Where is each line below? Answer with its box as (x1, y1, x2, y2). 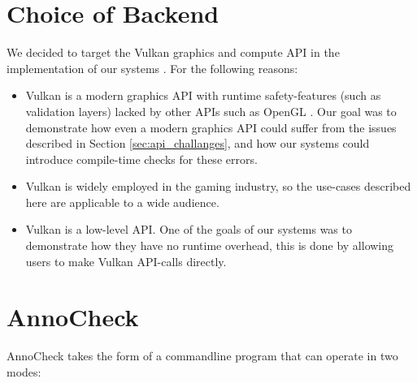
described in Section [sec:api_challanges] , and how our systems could (25, 135, 370, 152)
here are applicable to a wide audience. (25, 193, 219, 210)
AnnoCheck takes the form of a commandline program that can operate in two (7, 347, 398, 364)
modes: (7, 363, 41, 380)
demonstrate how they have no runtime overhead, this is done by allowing (25, 237, 394, 254)
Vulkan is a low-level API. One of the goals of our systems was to (25, 221, 352, 238)
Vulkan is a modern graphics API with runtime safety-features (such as (25, 87, 381, 104)
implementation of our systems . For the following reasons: (7, 59, 298, 76)
